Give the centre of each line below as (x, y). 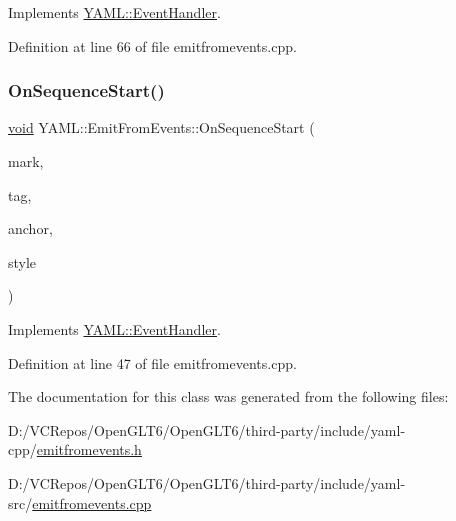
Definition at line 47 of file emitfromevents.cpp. (152, 362)
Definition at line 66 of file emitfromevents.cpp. (152, 45)
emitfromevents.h (89, 449)
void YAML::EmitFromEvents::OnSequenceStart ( (161, 127)
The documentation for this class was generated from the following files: (228, 396)
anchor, (30, 228)
